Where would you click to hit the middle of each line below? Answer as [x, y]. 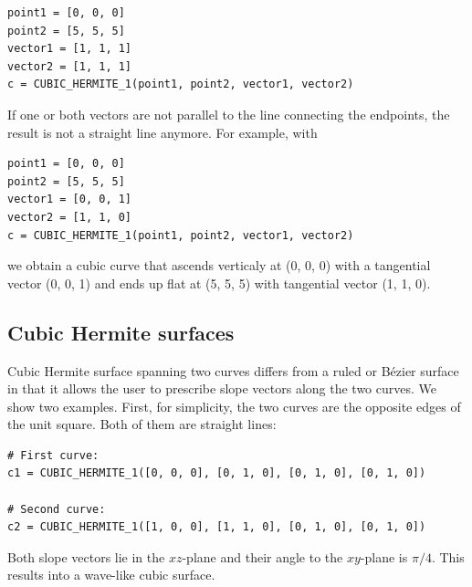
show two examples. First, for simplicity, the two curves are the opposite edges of [234, 406]
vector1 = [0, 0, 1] [70, 199]
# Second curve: [57, 509]
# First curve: [53, 455]
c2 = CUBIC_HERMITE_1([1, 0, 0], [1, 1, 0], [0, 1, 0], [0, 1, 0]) [217, 527]
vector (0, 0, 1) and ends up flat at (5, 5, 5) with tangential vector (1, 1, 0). [219, 283]
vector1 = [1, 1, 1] [70, 49]
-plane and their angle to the [262, 556]
